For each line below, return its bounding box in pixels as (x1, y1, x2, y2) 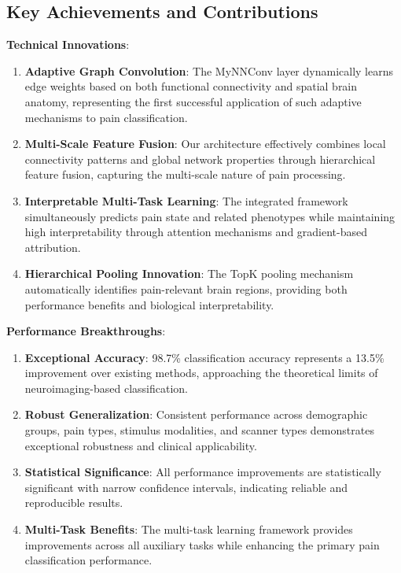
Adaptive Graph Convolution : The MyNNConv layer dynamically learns (24, 62, 393, 79)
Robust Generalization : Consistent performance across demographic (24, 406, 368, 423)
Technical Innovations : (6, 36, 130, 53)
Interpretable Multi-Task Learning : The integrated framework (24, 192, 348, 209)
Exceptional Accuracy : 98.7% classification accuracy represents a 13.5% (24, 349, 384, 365)
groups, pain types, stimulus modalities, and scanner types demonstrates (24, 422, 374, 438)
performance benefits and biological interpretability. (24, 296, 274, 312)
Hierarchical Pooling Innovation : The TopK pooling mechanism (24, 265, 354, 282)
